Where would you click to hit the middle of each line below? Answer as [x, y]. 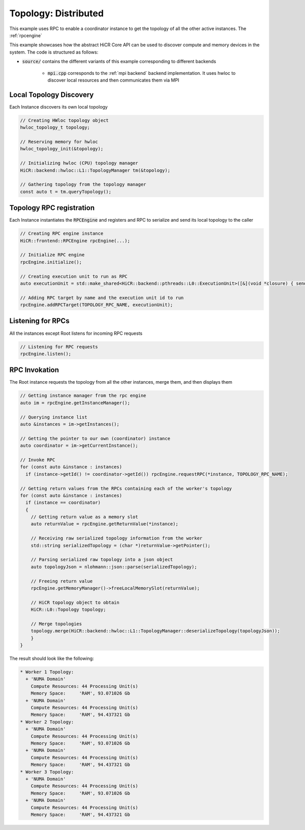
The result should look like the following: [52, 659]
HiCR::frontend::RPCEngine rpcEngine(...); [75, 240]
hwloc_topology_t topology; [55, 128]
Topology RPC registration [52, 208]
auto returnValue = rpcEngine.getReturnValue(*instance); [104, 524]
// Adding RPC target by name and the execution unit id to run [102, 298]
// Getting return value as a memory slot [84, 517]
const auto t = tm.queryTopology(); [66, 192]
